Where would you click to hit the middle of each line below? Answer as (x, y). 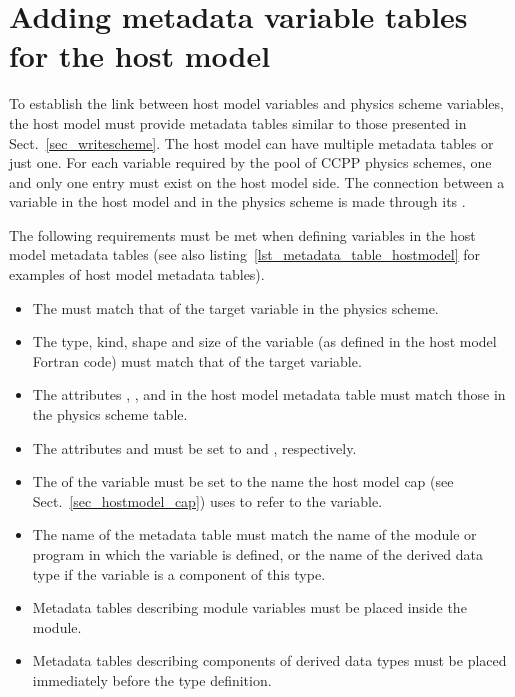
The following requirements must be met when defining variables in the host (242, 234)
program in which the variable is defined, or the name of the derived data (258, 554)
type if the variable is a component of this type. (179, 573)
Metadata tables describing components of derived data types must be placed (269, 660)
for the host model (140, 55)
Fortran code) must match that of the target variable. (197, 360)
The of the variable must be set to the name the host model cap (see (243, 481)
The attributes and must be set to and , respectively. (194, 447)
